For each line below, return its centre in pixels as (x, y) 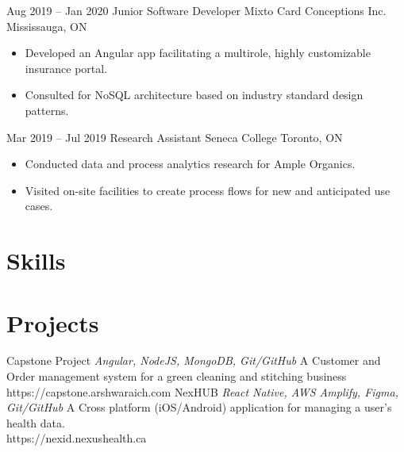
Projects (53, 322)
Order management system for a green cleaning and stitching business (177, 376)
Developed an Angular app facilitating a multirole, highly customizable (198, 53)
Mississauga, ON (47, 26)
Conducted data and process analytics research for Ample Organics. (190, 164)
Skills (36, 260)
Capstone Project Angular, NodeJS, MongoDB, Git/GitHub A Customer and (194, 360)
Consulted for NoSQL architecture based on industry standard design (194, 95)
